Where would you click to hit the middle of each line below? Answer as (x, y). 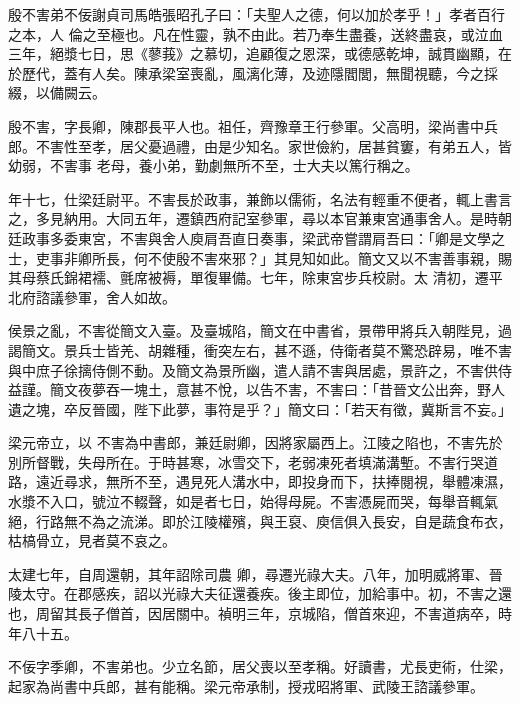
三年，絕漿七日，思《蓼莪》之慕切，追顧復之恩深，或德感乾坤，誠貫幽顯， (253, 53)
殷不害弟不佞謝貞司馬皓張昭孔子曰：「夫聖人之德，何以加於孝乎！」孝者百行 (256, 14)
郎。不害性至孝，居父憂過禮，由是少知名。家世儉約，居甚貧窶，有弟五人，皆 (260, 145)
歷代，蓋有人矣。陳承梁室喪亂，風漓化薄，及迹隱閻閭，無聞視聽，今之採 (259, 72)
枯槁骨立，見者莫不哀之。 (92, 540)
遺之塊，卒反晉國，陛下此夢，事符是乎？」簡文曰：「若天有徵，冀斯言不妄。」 (260, 408)
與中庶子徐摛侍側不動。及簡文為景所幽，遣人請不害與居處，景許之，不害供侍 (260, 369)
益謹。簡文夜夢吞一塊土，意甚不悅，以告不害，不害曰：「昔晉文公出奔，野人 (256, 389)
